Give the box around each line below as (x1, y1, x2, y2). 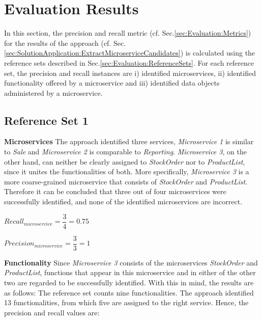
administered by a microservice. (4, 87, 103, 98)
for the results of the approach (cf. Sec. (4, 37, 126, 48)
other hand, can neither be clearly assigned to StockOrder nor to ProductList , (4, 156, 245, 167)
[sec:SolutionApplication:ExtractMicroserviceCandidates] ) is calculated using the (4, 47, 255, 58)
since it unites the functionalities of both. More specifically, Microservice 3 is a (4, 166, 249, 177)
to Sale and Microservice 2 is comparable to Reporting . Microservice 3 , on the (4, 146, 247, 157)
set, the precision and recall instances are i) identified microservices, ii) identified (4, 67, 256, 78)
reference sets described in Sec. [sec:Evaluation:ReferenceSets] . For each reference (4, 57, 254, 68)
